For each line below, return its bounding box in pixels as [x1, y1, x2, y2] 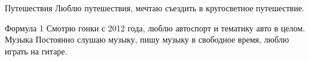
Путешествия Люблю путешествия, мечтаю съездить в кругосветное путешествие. [5, 2, 305, 14]
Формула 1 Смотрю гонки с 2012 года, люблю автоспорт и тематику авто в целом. [5, 21, 305, 34]
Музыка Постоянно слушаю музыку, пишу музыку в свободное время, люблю [5, 33, 289, 46]
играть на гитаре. [5, 44, 68, 57]
